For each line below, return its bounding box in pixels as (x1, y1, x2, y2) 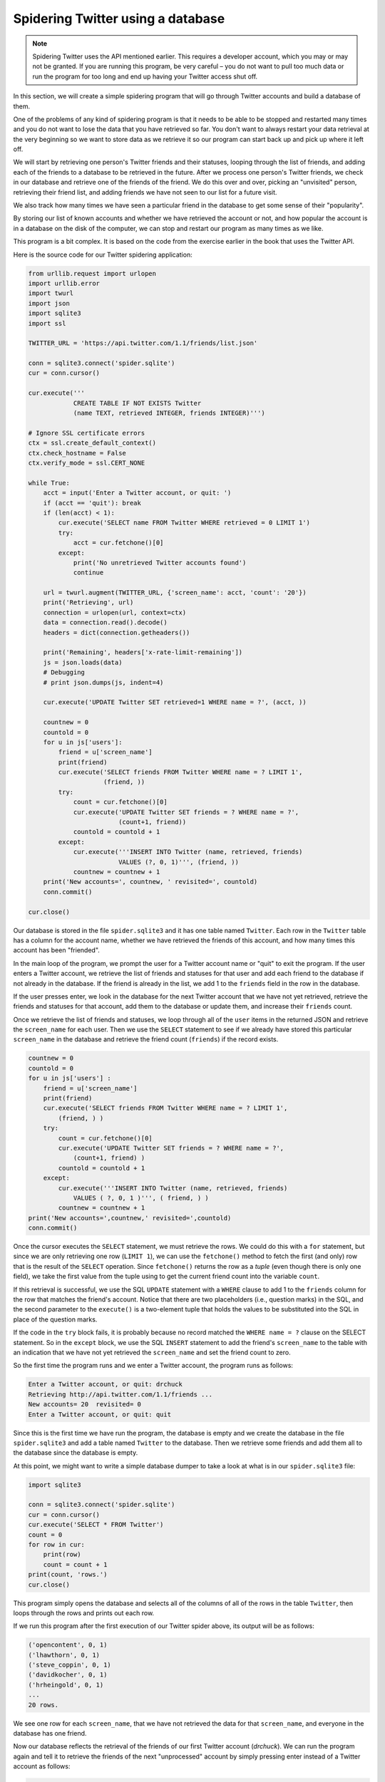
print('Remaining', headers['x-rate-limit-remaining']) (43, 649, 243, 656)
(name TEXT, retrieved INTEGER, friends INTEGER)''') (73, 409, 265, 417)
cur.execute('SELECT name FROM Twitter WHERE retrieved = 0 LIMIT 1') (58, 519, 310, 527)
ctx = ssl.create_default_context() (28, 439, 157, 447)
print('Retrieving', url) (43, 599, 134, 607)
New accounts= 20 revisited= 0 (28, 1401, 142, 1408)
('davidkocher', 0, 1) (28, 1671, 108, 1679)
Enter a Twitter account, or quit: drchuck (28, 1380, 183, 1389)
